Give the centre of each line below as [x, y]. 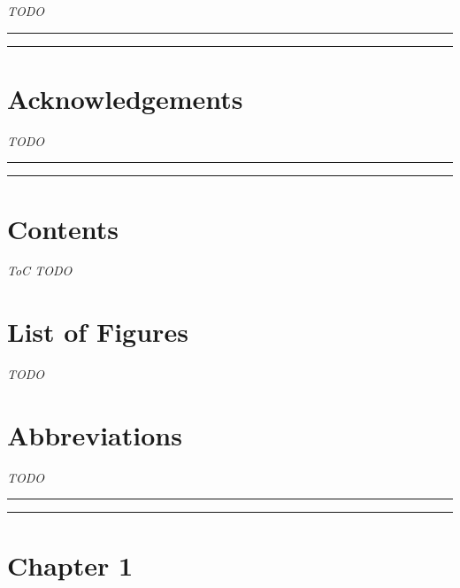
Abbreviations [95, 434]
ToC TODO [40, 271]
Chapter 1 [70, 565]
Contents [63, 228]
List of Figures [98, 332]
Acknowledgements [125, 98]
